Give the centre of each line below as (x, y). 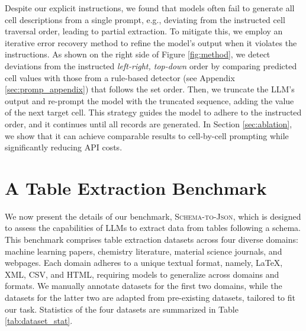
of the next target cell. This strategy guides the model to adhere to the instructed (153, 112)
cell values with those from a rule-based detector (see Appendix (120, 77)
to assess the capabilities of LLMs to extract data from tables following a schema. (153, 228)
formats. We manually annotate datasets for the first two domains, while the (144, 286)
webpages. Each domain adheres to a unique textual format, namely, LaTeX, (144, 263)
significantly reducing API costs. (64, 147)
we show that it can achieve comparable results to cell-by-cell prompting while (147, 135)
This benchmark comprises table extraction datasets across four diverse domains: (152, 240)
